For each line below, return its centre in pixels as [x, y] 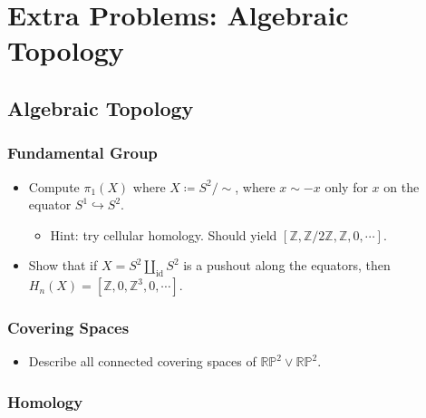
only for [346, 186]
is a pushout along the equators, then [287, 265]
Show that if [63, 265]
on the [402, 186]
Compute [54, 186]
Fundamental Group [82, 153]
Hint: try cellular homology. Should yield [164, 234]
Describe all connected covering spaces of [142, 361]
